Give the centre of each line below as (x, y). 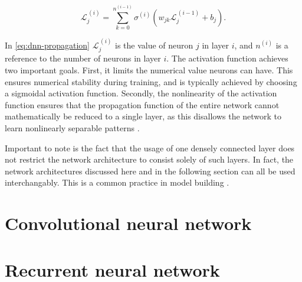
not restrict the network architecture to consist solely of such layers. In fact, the (149, 159)
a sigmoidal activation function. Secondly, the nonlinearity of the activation (141, 93)
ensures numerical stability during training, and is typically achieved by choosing (151, 81)
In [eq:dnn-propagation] (47, 45)
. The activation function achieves (227, 58)
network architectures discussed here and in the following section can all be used (150, 171)
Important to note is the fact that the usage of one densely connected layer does (150, 148)
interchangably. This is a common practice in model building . (117, 182)
